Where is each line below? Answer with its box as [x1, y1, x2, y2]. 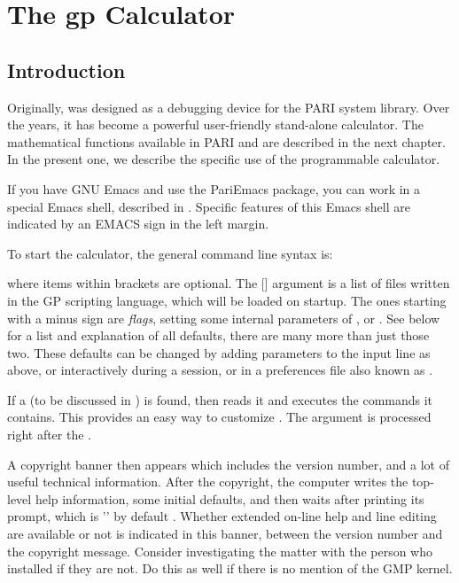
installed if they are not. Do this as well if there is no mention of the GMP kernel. [7, 559, 453, 578]
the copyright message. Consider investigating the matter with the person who [7, 541, 433, 560]
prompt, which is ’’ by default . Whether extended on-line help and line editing [7, 507, 437, 525]
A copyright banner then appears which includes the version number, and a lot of [7, 455, 450, 473]
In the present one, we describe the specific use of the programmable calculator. [7, 150, 440, 168]
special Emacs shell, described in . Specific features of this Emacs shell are [7, 197, 410, 215]
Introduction [7, 56, 126, 83]
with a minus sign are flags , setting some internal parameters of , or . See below [7, 308, 440, 327]
